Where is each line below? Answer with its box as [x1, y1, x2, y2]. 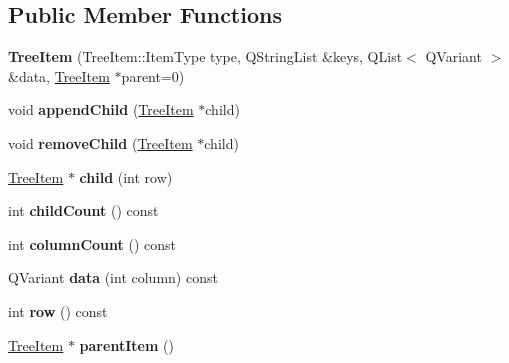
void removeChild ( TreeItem [8, 132, 193, 153]
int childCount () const [8, 200, 159, 221]
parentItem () [79, 334, 174, 355]
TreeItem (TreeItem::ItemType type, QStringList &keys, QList [8, 46, 403, 67]
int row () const [8, 300, 108, 321]
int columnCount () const [8, 233, 176, 254]
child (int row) [79, 166, 173, 187]
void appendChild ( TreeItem [8, 99, 194, 120]
